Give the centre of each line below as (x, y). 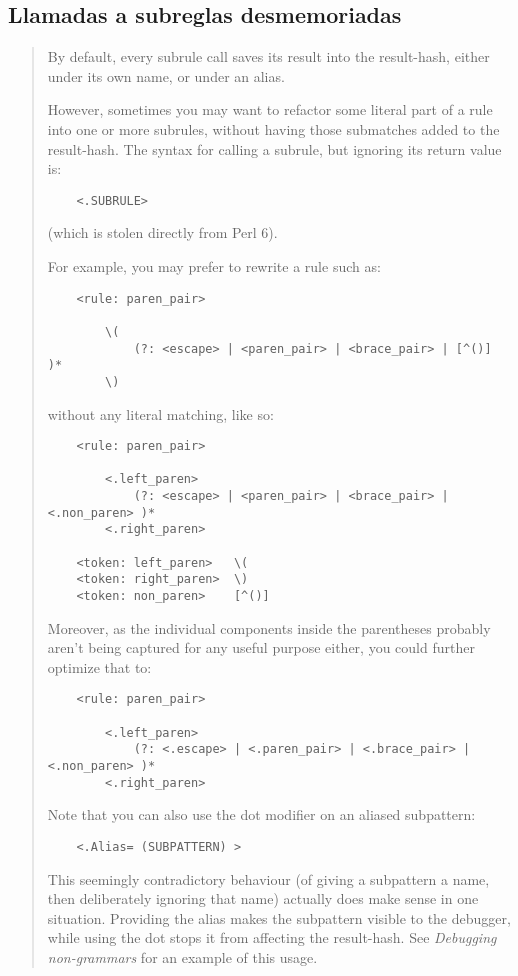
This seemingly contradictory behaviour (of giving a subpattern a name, (268, 878)
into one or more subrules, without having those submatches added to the (273, 128)
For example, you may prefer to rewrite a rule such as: (214, 266)
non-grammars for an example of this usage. (182, 957)
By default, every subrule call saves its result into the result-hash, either (268, 56)
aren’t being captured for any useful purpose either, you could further (261, 647)
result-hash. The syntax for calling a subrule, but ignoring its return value (274, 148)
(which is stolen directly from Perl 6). (162, 232)
